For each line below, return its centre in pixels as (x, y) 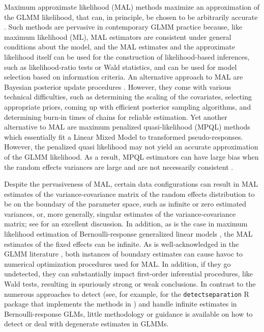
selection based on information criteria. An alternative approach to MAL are (124, 77)
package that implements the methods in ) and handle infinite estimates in (121, 304)
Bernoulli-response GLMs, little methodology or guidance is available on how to (128, 313)
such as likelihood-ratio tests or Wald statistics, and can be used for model (121, 67)
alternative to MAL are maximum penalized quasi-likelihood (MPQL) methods (127, 127)
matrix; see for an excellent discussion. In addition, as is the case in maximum (126, 224)
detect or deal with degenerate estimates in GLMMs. (86, 324)
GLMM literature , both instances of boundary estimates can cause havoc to (124, 254)
